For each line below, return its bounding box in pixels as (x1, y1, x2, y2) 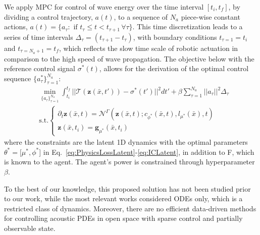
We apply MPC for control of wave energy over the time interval (4, 2, 204, 12)
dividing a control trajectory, (4, 11, 93, 22)
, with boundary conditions (133, 31, 217, 42)
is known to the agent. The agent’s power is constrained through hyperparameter (4, 156, 255, 167)
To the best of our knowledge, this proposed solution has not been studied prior (4, 183, 251, 194)
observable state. (4, 222, 56, 233)
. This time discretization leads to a (132, 21, 243, 32)
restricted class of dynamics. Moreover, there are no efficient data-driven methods (4, 203, 256, 213)
